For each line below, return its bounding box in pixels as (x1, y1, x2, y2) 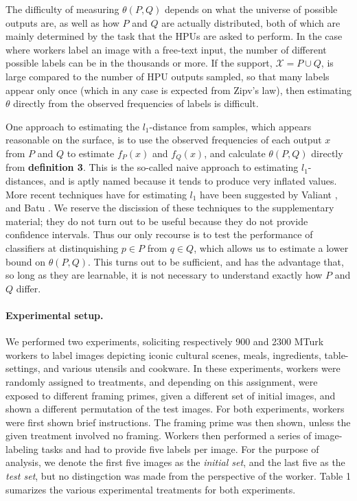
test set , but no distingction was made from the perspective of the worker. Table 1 (5, 469, 351, 483)
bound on (5, 254, 45, 268)
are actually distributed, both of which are (161, 15, 341, 30)
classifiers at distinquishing (5, 240, 119, 255)
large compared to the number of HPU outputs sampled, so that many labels (5, 69, 330, 83)
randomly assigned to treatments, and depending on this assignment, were (5, 374, 318, 388)
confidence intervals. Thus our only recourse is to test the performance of (5, 227, 313, 242)
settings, (5, 361, 41, 375)
